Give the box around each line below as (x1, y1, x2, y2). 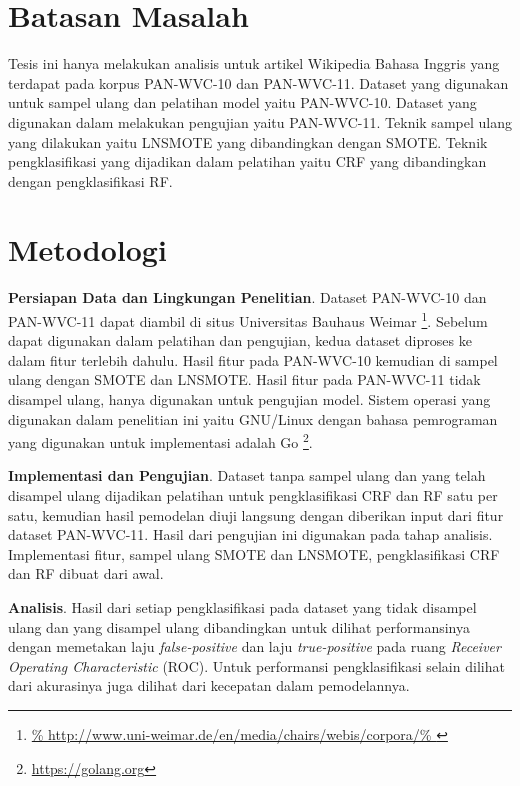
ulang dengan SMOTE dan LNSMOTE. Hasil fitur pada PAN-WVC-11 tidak (8, 369, 481, 390)
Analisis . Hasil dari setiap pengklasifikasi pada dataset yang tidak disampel (8, 597, 477, 618)
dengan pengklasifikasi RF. (8, 170, 173, 191)
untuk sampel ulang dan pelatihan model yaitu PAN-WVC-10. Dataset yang (8, 92, 477, 113)
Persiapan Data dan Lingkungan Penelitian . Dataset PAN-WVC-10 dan (8, 287, 487, 308)
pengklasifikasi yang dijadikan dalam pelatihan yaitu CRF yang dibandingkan (8, 151, 487, 172)
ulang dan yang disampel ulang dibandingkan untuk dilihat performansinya (8, 616, 470, 637)
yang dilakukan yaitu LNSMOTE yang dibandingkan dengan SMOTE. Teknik (8, 131, 488, 152)
